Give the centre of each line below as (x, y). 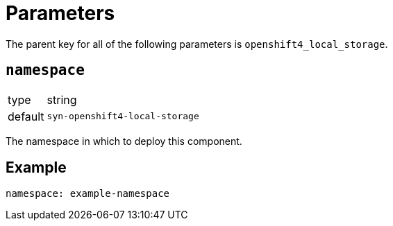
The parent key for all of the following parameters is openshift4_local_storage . (197, 44)
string (62, 99)
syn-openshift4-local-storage (123, 116)
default (26, 116)
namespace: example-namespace (88, 194)
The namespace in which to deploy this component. (124, 141)
